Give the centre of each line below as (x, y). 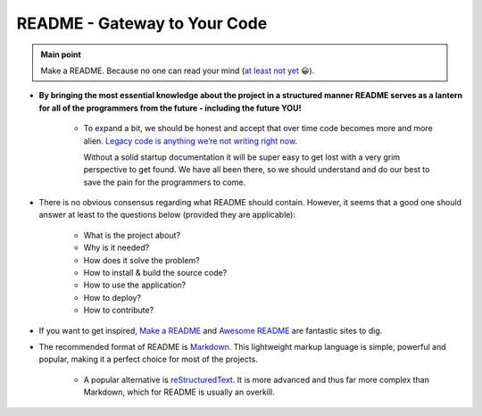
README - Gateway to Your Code (142, 23)
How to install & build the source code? (155, 273)
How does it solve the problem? (141, 260)
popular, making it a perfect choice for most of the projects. (148, 359)
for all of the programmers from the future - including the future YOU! (170, 108)
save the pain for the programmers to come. (164, 182)
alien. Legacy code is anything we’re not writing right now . (191, 141)
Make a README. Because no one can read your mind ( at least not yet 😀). (178, 71)
